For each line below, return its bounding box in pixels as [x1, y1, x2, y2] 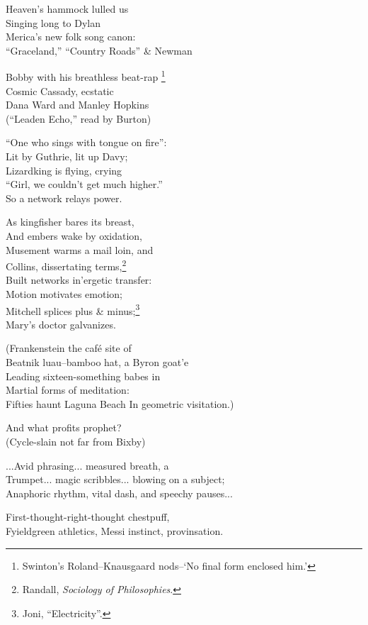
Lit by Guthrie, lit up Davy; [6, 149, 128, 163]
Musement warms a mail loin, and [6, 242, 154, 257]
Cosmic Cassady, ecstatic [6, 83, 114, 98]
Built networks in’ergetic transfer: [6, 272, 152, 287]
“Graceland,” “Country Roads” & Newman [6, 43, 192, 57]
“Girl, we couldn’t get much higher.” [6, 177, 163, 192]
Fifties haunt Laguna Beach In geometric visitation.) [6, 396, 234, 411]
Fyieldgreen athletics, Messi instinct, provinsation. [6, 523, 224, 538]
